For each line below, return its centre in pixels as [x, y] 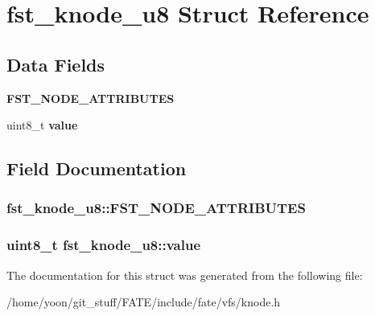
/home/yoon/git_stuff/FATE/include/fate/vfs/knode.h [144, 302]
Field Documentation [97, 168]
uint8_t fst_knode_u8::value [104, 245]
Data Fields [56, 64]
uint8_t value [42, 125]
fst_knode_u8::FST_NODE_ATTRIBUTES [156, 208]
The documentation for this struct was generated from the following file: [185, 275]
